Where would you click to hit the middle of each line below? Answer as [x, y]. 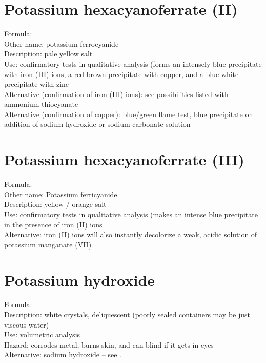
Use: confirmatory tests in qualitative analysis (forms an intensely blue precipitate [133, 63]
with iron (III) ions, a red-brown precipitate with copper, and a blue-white [121, 74]
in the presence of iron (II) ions [53, 224]
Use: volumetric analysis [42, 335]
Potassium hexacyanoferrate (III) [124, 159]
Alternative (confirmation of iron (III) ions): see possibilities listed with [116, 94]
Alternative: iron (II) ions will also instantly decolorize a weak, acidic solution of [131, 234]
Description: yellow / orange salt [55, 204]
